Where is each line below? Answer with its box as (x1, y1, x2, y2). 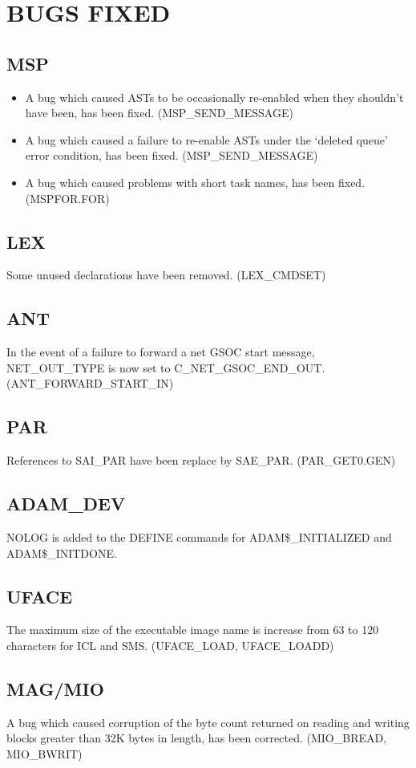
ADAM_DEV (6, 491, 126, 516)
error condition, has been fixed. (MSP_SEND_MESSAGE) (25, 147, 318, 164)
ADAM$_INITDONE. (6, 544, 117, 561)
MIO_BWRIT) (6, 745, 83, 762)
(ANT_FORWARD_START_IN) (6, 375, 174, 392)
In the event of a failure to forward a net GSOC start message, (6, 343, 315, 360)
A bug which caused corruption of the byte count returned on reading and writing (6, 713, 410, 730)
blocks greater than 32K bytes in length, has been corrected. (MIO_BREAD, (6, 729, 387, 746)
